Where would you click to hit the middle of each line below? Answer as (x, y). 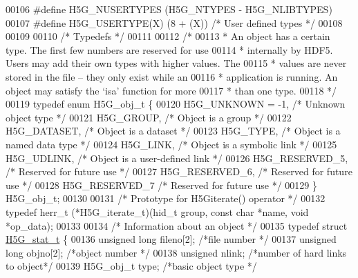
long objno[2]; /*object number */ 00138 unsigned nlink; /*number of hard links (176, 252)
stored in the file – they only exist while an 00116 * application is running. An (172, 76)
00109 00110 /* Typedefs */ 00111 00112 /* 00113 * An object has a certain (168, 36)
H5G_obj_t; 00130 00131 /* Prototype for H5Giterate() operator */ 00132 (166, 198)
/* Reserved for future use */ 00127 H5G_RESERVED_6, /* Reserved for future (179, 171)
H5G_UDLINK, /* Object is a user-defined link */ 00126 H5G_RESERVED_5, (177, 158)
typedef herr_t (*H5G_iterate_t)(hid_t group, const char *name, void (157, 211)
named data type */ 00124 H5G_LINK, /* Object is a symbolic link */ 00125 (171, 144)
